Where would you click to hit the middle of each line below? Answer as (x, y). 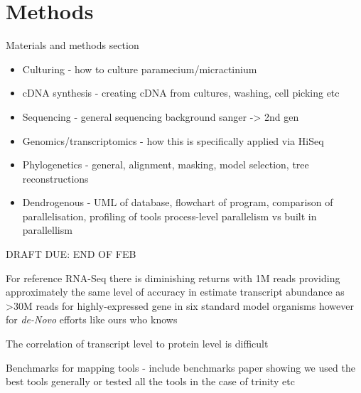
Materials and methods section (72, 45)
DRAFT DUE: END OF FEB (71, 254)
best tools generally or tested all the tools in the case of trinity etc (150, 381)
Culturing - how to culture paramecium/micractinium (140, 69)
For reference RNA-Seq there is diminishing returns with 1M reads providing (173, 278)
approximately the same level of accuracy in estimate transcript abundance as (175, 292)
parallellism (47, 230)
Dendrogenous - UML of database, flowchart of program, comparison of (178, 202)
